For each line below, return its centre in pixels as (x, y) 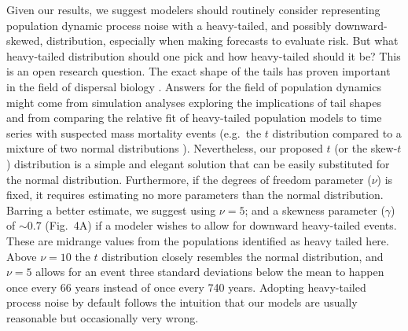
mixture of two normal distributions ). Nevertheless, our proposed (165, 148)
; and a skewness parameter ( (315, 210)
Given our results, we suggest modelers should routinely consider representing (193, 9)
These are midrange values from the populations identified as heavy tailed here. (198, 240)
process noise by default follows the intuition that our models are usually (182, 302)
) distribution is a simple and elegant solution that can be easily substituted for (198, 163)
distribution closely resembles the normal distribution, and (243, 256)
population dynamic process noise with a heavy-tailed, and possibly (169, 25)
